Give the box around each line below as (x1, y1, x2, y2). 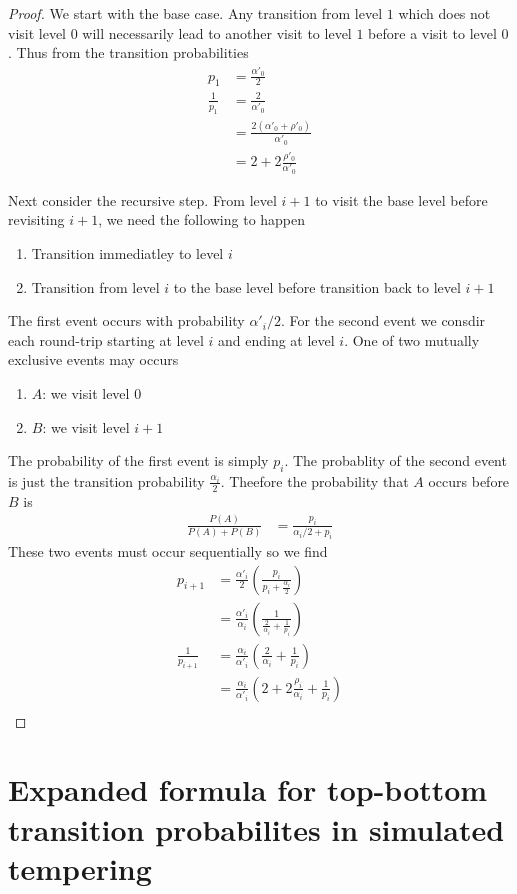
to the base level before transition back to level (173, 276, 461, 297)
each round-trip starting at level (8, 329, 204, 350)
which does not (398, 3, 491, 23)
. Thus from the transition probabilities (8, 42, 249, 63)
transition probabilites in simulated (8, 808, 505, 849)
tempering (8, 847, 152, 888)
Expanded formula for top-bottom (8, 769, 488, 810)
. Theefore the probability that (220, 470, 409, 491)
